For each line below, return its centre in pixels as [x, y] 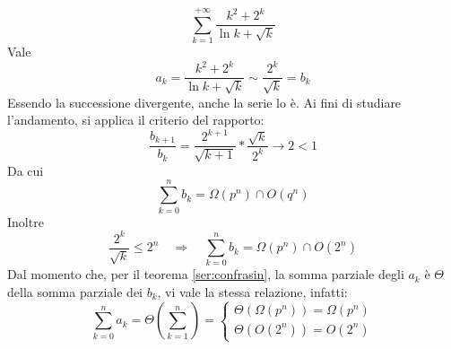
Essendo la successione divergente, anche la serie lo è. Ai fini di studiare [204, 102]
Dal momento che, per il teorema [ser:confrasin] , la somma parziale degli [206, 274]
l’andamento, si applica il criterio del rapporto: [136, 120]
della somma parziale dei [75, 292]
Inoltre [26, 221]
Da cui [26, 170]
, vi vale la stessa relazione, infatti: [252, 292]
